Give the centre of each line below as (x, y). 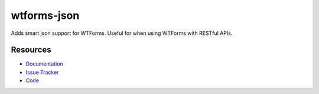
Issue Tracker (42, 72)
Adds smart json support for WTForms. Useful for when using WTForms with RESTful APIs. (122, 33)
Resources (31, 50)
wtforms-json (45, 15)
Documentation (44, 64)
